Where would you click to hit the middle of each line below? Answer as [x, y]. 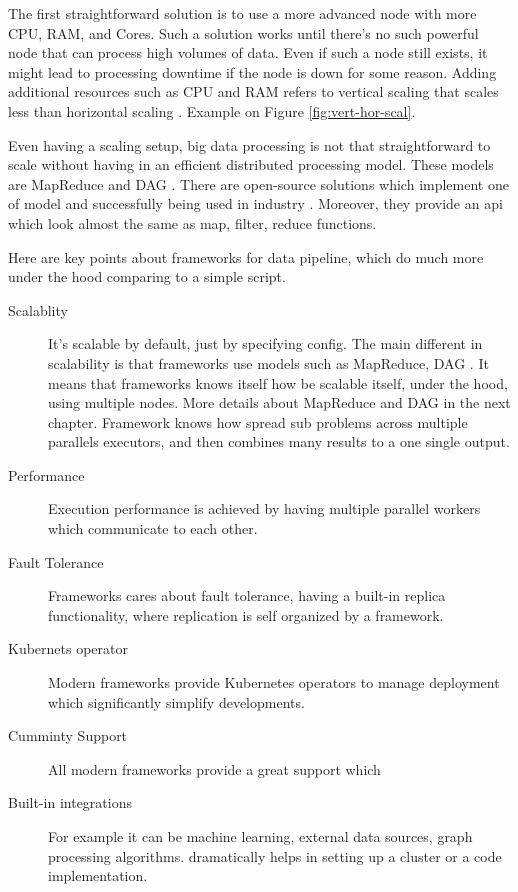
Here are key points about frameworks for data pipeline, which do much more [246, 256]
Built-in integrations [70, 802]
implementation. [98, 875]
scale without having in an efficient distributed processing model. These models [251, 164]
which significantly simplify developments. [176, 701]
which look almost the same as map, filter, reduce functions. [192, 222]
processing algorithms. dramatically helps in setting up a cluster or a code [275, 855]
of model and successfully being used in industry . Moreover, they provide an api [255, 203]
